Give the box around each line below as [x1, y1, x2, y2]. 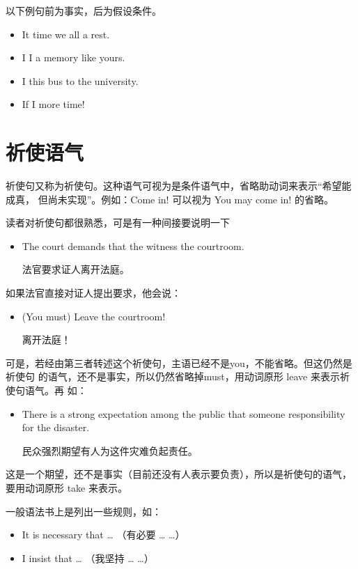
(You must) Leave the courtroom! [22, 309, 166, 323]
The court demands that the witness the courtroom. [22, 238, 244, 253]
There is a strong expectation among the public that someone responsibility [22, 406, 345, 421]
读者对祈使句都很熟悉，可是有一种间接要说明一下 [6, 215, 230, 230]
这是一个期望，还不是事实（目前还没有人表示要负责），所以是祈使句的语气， [6, 467, 352, 481]
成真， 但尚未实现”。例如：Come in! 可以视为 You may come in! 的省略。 [6, 192, 334, 206]
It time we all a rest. [22, 26, 110, 41]
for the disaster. [22, 420, 90, 435]
